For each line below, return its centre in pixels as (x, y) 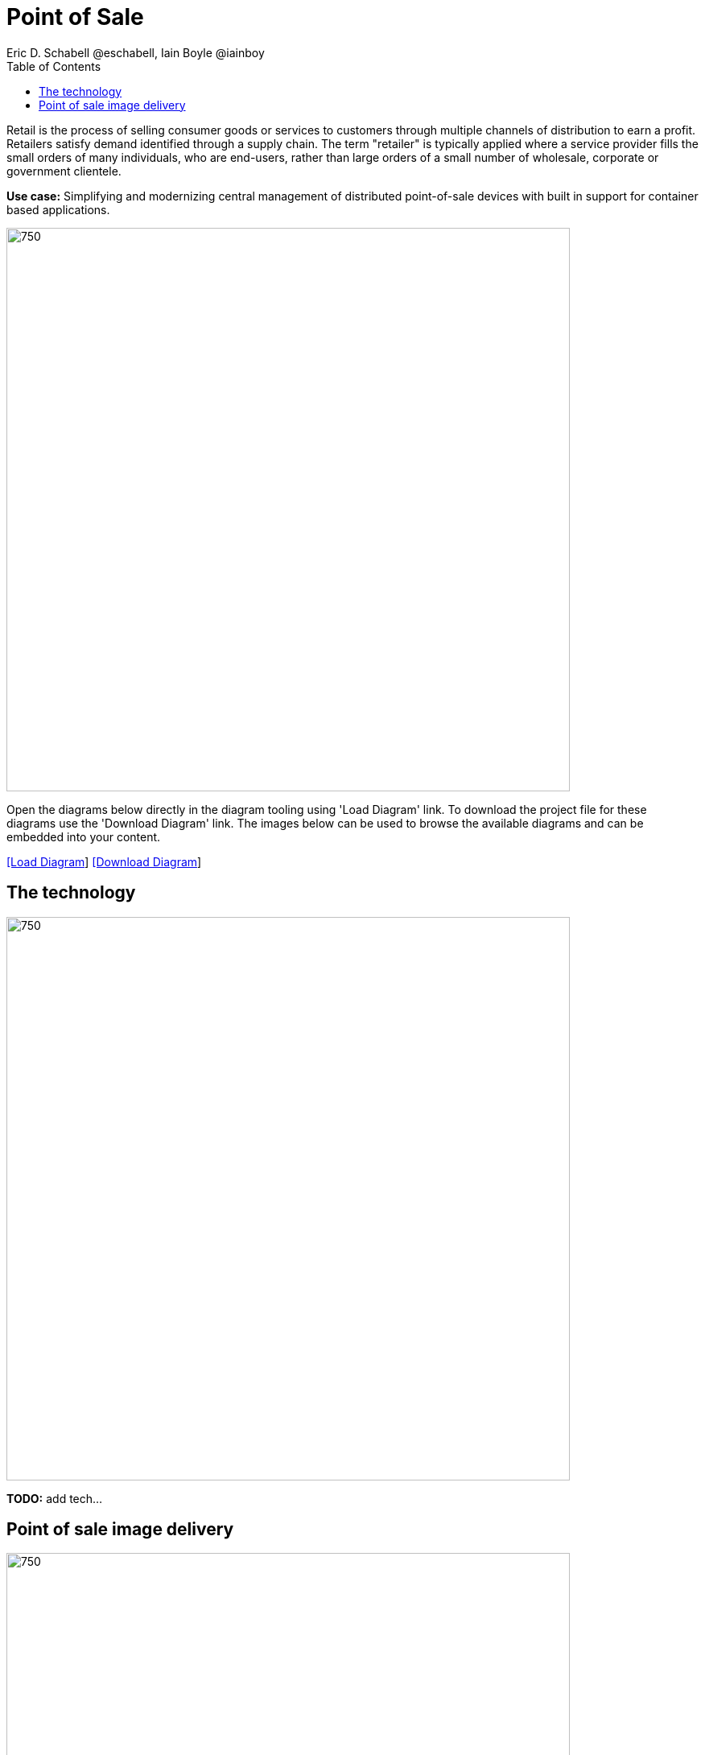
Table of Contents (54, 66)
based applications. (58, 209)
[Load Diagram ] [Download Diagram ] (104, 861)
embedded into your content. (84, 836)
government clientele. (64, 171)
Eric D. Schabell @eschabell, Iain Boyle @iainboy (136, 52)
